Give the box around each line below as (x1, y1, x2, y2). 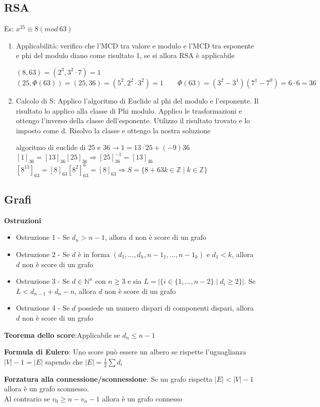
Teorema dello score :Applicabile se (4, 329, 120, 340)
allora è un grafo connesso (102, 393, 182, 403)
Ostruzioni (4, 215, 41, 225)
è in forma (78, 248, 110, 259)
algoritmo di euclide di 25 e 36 (16, 142, 110, 152)
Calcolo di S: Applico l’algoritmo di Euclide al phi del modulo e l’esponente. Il (16, 95, 259, 106)
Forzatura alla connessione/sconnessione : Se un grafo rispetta (4, 373, 212, 384)
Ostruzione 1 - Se (16, 232, 70, 242)
